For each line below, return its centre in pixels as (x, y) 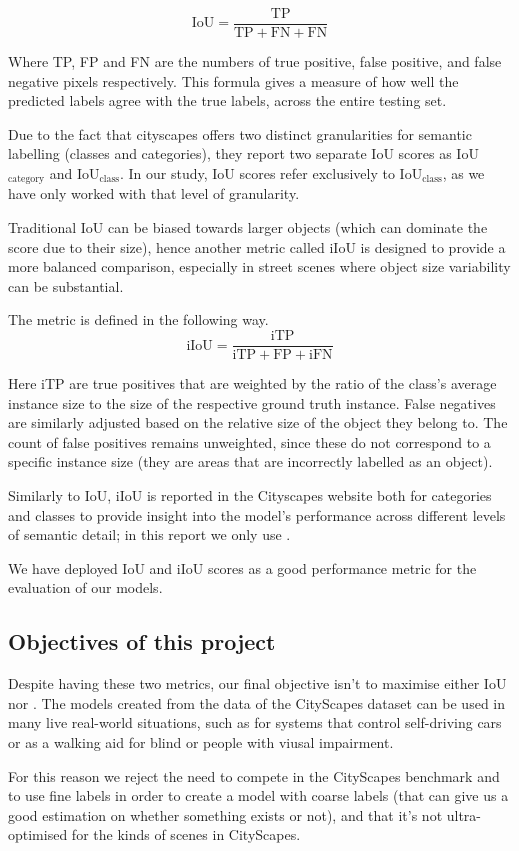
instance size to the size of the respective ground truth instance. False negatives (252, 402)
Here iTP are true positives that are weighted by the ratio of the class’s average (252, 383)
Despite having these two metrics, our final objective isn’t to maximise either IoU (257, 683)
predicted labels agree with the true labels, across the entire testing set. (227, 100)
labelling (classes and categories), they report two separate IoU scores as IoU (243, 153)
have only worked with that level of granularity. (154, 193)
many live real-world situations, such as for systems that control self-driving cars (255, 722)
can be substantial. (66, 285)
